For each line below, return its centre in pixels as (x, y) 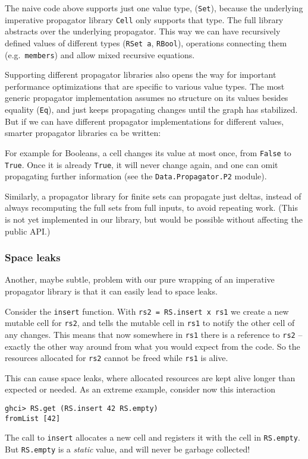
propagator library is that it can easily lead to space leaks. (111, 291)
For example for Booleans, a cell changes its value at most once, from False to (148, 152)
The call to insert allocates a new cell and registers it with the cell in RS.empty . (153, 437)
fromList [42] (33, 418)
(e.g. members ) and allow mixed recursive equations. (100, 54)
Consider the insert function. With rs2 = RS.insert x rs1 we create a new (147, 311)
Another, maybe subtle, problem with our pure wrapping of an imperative (140, 279)
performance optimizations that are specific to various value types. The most (145, 86)
